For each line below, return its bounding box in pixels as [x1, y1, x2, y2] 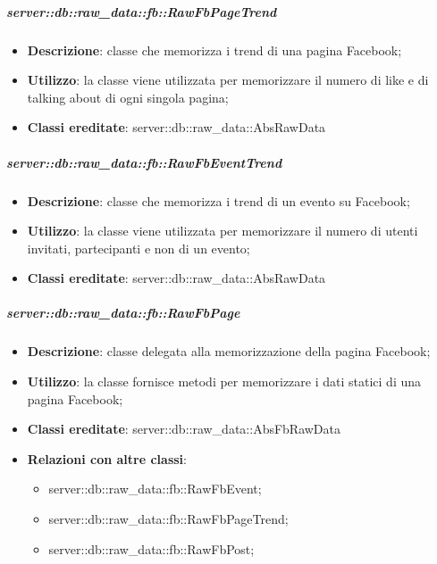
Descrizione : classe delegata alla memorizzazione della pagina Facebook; [27, 342, 431, 361]
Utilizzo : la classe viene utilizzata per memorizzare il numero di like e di [27, 70, 429, 89]
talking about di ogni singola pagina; [27, 87, 229, 106]
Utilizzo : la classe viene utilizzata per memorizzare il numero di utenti [27, 221, 418, 240]
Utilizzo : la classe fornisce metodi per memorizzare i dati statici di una [27, 372, 422, 391]
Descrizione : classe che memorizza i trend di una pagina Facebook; [27, 40, 402, 59]
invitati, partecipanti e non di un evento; [27, 238, 250, 257]
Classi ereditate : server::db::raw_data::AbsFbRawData [27, 419, 341, 438]
